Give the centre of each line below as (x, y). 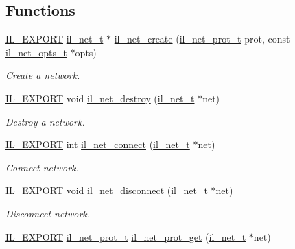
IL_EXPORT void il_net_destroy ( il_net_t (100, 98)
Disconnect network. (48, 213)
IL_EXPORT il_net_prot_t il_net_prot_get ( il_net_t (126, 236)
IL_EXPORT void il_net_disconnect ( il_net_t (107, 190)
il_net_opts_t (36, 52)
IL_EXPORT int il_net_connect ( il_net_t (98, 144)
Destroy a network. (45, 121)
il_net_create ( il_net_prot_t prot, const (202, 39)
